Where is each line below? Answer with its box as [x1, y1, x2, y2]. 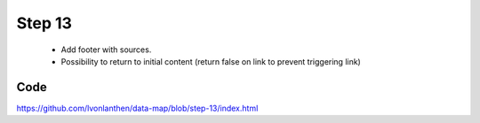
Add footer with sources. [60, 44, 152, 55]
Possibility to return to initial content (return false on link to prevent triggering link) [60, 56, 362, 66]
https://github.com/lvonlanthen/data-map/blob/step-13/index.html [16, 103, 259, 113]
